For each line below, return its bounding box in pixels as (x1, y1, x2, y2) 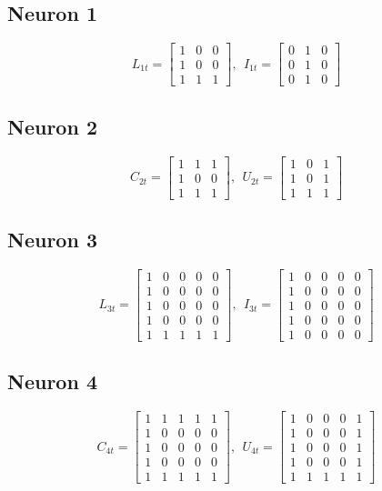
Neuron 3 (7, 225, 97, 253)
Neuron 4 (7, 367, 97, 396)
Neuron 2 (7, 112, 97, 140)
